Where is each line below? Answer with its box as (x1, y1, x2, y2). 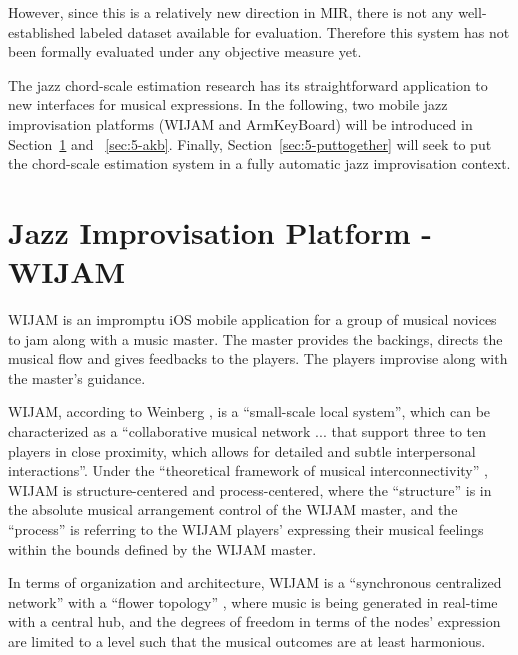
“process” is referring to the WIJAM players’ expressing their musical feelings (8, 519, 484, 539)
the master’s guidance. (8, 367, 146, 388)
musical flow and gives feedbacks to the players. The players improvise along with (8, 348, 508, 369)
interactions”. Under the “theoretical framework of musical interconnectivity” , (8, 460, 488, 481)
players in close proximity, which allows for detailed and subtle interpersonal (8, 440, 476, 461)
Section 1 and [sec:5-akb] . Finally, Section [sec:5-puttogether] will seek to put (8, 133, 492, 154)
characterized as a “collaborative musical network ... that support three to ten (8, 421, 487, 442)
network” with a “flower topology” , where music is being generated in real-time (8, 591, 498, 612)
